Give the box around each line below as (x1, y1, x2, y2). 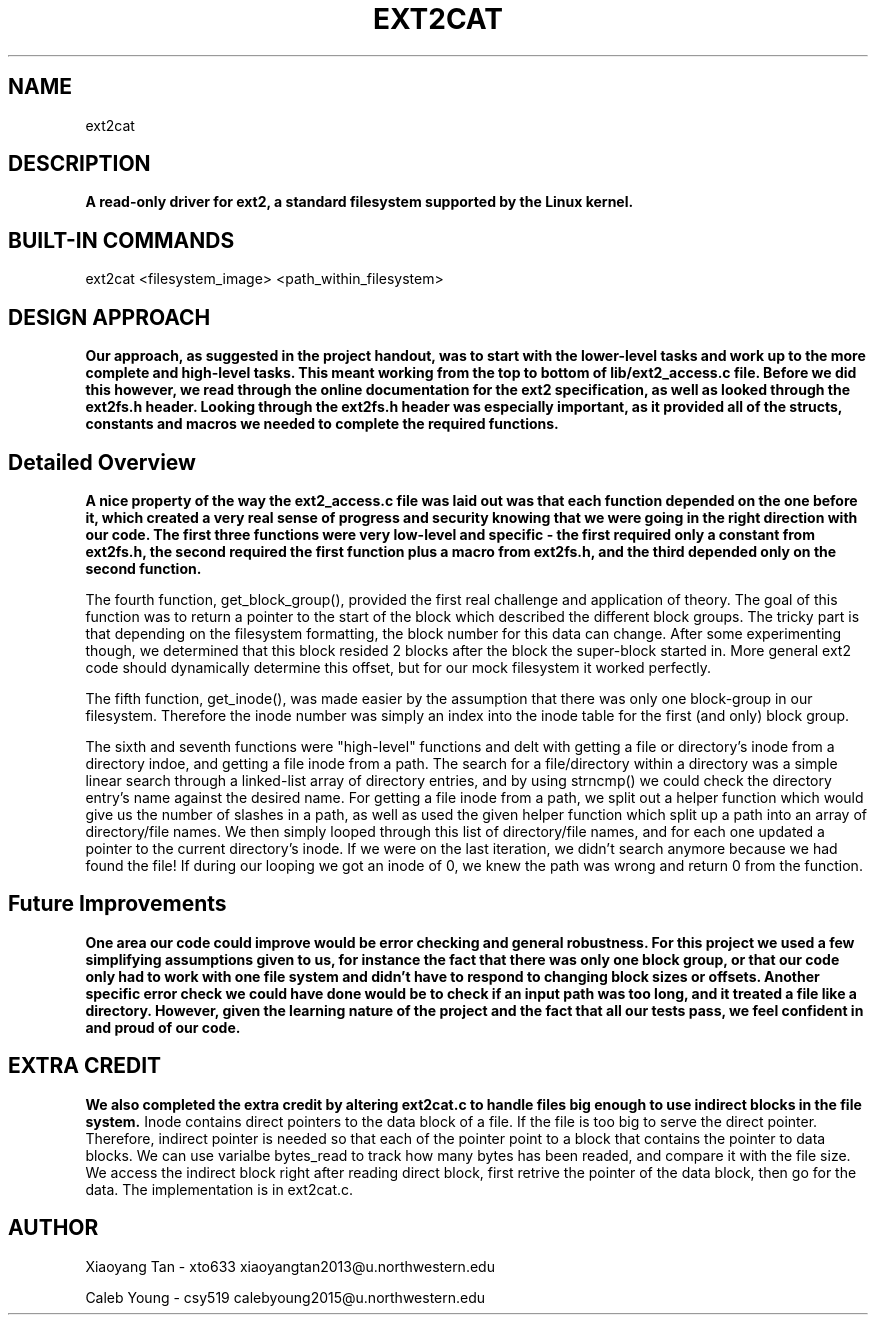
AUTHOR (8, 1215, 99, 1241)
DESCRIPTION (8, 151, 151, 177)
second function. (85, 559, 202, 577)
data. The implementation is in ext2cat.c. (85, 1180, 354, 1198)
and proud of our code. (85, 1018, 241, 1036)
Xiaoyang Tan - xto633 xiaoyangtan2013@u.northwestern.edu (85, 1257, 495, 1275)
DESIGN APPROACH (8, 304, 211, 330)
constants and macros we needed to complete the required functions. (85, 415, 559, 433)
